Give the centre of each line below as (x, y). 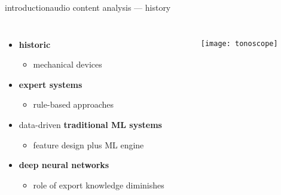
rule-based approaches (73, 104)
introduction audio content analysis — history (88, 7)
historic (35, 44)
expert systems (51, 84)
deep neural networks (64, 165)
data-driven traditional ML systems (90, 124)
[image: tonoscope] (239, 43)
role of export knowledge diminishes (99, 185)
